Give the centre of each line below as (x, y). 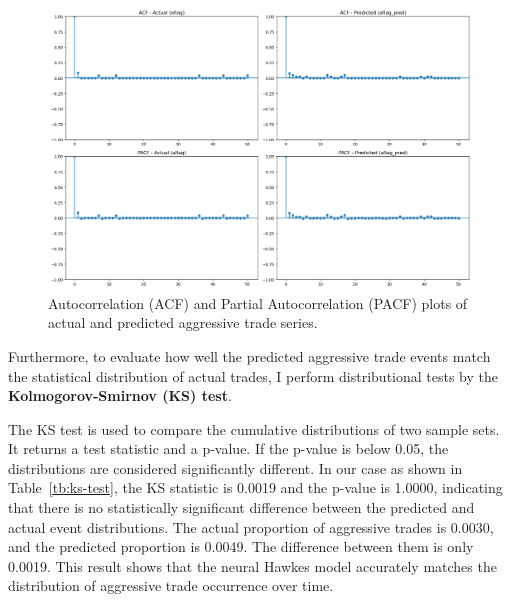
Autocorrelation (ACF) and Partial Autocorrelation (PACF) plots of (258, 302)
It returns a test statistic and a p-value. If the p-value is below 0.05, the (228, 448)
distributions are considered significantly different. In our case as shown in (235, 467)
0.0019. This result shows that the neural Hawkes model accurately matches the (252, 565)
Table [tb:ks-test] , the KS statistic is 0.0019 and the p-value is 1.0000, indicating (255, 487)
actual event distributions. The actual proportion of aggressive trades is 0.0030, (251, 526)
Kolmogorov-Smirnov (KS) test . (120, 395)
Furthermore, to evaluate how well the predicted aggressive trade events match (249, 355)
